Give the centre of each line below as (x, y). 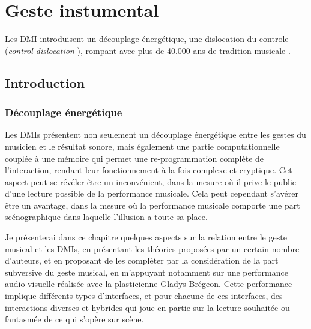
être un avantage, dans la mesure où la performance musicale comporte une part (152, 205)
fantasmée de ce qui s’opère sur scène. (74, 319)
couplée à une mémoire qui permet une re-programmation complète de (134, 158)
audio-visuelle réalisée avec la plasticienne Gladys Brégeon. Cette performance (149, 284)
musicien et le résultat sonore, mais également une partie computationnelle (142, 146)
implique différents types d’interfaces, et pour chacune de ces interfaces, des (144, 296)
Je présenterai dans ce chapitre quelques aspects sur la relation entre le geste (146, 237)
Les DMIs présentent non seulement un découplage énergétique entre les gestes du (155, 135)
